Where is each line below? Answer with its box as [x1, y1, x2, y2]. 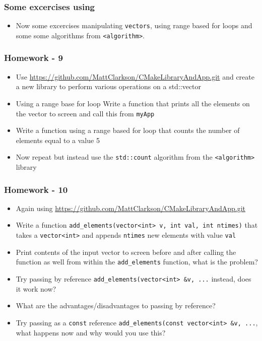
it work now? [16, 283, 56, 294]
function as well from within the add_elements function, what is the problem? [16, 256, 258, 267]
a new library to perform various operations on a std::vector [16, 81, 202, 92]
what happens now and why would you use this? [16, 327, 166, 337]
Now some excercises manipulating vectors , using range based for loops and [16, 20, 252, 31]
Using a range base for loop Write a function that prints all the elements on [16, 98, 250, 108]
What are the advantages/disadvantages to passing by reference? [16, 300, 216, 311]
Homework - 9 [4, 51, 63, 64]
